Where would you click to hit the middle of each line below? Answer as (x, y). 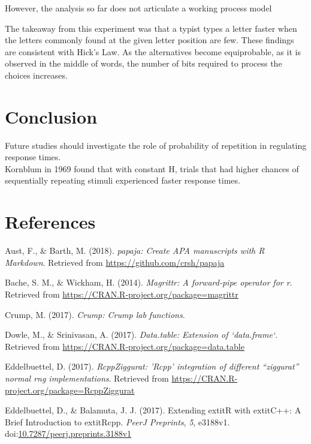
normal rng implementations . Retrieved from (87, 378)
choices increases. (36, 75)
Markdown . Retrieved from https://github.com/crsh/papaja (115, 262)
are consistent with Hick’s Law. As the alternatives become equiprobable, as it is (153, 51)
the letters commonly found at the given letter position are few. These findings (150, 40)
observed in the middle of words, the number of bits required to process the (144, 63)
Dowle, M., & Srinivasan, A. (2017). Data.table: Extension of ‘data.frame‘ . (141, 334)
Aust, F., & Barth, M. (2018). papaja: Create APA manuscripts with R (135, 250)
